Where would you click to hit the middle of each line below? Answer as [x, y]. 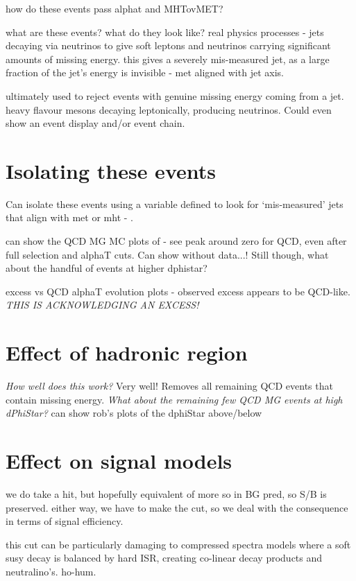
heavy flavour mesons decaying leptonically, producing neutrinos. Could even [169, 109]
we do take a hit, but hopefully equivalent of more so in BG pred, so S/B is [166, 494]
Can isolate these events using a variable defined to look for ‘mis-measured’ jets [175, 203]
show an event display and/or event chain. [95, 123]
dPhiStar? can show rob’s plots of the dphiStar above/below [134, 413]
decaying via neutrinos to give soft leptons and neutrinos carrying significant [168, 45]
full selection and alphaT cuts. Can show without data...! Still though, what [167, 254]
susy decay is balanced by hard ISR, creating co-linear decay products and [164, 558]
